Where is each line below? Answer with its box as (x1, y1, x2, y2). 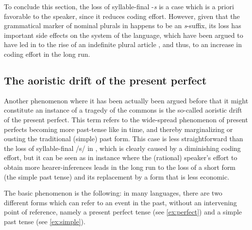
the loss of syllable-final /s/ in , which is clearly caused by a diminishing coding (4, 143, 241, 153)
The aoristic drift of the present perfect (4, 72, 207, 87)
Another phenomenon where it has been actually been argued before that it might (4, 95, 249, 105)
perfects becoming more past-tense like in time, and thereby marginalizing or (4, 124, 233, 134)
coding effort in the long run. (4, 49, 90, 59)
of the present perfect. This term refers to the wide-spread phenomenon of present (4, 114, 248, 124)
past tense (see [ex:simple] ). (4, 216, 85, 226)
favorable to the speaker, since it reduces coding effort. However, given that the (4, 11, 240, 21)
